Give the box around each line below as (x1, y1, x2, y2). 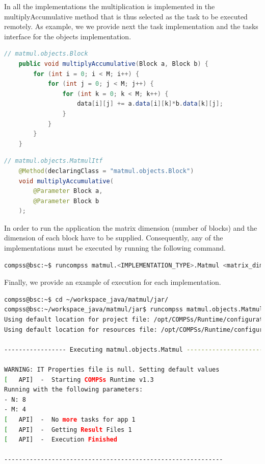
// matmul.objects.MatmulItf (4, 157, 103, 165)
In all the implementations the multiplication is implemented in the (4, 1, 215, 11)
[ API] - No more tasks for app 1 (4, 416, 136, 423)
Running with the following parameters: (4, 386, 143, 394)
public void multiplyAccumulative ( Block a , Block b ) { (18, 60, 209, 67)
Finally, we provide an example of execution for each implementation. (4, 277, 221, 287)
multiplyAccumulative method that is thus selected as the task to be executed (4, 11, 248, 21)
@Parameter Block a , (33, 187, 103, 195)
